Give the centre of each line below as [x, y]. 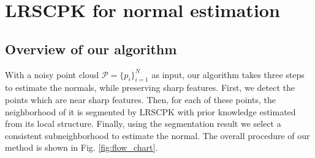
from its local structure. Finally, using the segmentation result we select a [143, 124]
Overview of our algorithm [91, 48]
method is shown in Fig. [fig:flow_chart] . [82, 147]
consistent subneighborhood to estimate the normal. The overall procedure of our [157, 135]
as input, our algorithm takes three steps [228, 74]
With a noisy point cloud [52, 74]
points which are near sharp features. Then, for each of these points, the [140, 99]
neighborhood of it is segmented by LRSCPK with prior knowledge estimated [150, 111]
